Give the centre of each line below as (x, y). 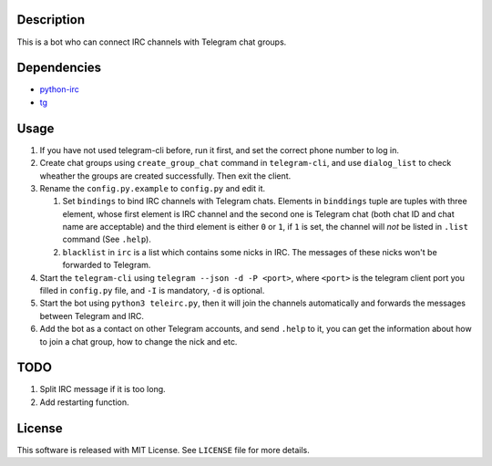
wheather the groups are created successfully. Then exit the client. (165, 176)
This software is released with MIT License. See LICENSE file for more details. (163, 450)
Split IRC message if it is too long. (102, 389)
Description (51, 20)
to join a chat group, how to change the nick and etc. (138, 341)
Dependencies (59, 68)
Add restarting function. (84, 402)
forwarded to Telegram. (107, 265)
